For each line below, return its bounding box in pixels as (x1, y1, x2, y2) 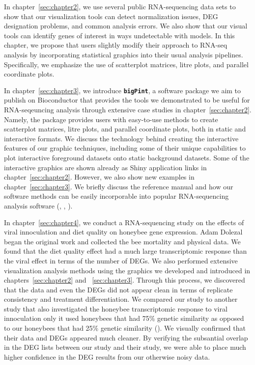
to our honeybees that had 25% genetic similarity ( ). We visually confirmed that (4, 323, 246, 333)
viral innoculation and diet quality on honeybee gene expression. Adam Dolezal (4, 227, 243, 237)
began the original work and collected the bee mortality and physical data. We (4, 236, 241, 246)
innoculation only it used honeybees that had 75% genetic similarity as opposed (4, 313, 244, 323)
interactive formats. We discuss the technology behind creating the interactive (4, 133, 239, 143)
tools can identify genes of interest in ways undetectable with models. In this (4, 30, 235, 40)
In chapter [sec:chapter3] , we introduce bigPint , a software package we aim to (4, 85, 241, 95)
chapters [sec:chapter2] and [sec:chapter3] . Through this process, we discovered (4, 275, 245, 285)
